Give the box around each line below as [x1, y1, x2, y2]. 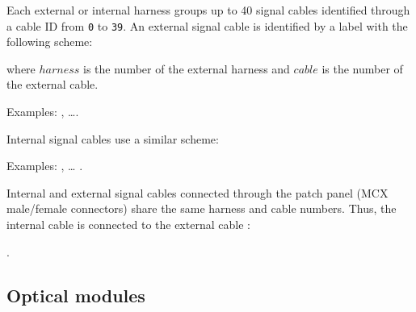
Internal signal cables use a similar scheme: [6, 130, 219, 147]
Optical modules [6, 282, 145, 307]
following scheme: [6, 33, 93, 50]
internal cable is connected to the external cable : [6, 216, 250, 232]
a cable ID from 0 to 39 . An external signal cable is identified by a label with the [6, 17, 408, 34]
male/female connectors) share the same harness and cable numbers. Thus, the [6, 200, 397, 217]
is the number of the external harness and [83, 60, 290, 77]
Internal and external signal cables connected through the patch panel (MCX [6, 184, 389, 201]
